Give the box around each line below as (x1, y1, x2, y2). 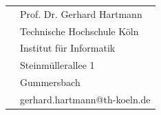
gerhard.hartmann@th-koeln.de (20, 92, 151, 106)
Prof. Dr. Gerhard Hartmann (20, 6, 142, 21)
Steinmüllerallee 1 (20, 58, 95, 72)
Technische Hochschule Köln (20, 23, 139, 38)
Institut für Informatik (20, 41, 116, 55)
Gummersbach (20, 75, 80, 90)
